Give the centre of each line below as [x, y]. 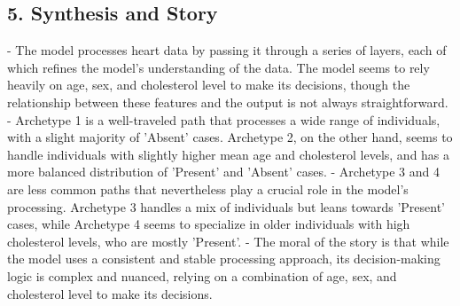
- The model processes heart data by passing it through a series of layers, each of [227, 50]
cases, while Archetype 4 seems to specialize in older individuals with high [209, 224]
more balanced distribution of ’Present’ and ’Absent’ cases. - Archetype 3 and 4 [224, 172]
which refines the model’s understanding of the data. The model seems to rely [218, 67]
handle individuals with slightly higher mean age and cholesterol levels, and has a [229, 154]
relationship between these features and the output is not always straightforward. [228, 102]
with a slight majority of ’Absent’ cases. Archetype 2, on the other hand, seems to [230, 137]
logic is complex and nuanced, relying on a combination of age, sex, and [202, 275]
